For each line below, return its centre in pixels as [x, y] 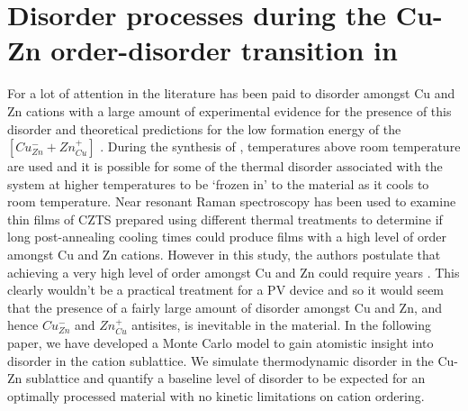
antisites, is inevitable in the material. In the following [282, 325]
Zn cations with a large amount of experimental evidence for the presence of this [229, 110]
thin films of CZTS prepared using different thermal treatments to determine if [225, 219]
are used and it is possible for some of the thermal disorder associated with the [225, 166]
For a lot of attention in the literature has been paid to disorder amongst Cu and [231, 93]
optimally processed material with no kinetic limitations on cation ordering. [216, 395]
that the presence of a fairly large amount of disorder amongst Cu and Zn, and [225, 307]
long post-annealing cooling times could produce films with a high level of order [227, 237]
